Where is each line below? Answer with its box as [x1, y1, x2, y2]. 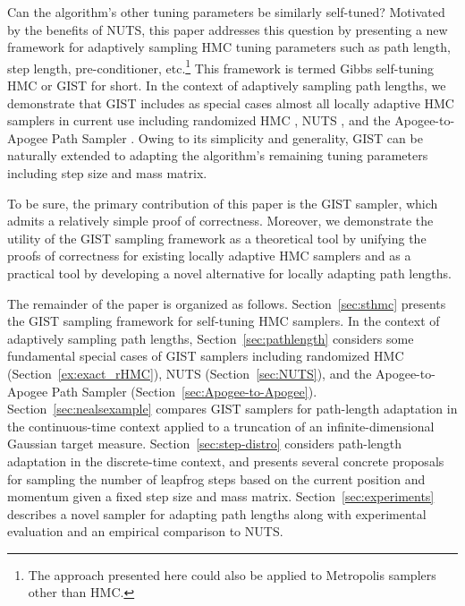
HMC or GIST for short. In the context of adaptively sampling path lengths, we [7, 76, 446, 95]
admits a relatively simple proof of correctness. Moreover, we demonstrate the [7, 211, 434, 230]
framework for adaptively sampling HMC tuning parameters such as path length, [7, 38, 451, 56]
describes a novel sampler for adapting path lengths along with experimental [7, 504, 427, 523]
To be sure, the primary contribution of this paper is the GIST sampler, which [7, 193, 438, 212]
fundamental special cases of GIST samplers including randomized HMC [7, 346, 404, 365]
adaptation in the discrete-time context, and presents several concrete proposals [7, 451, 444, 470]
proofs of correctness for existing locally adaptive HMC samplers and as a [7, 246, 411, 265]
